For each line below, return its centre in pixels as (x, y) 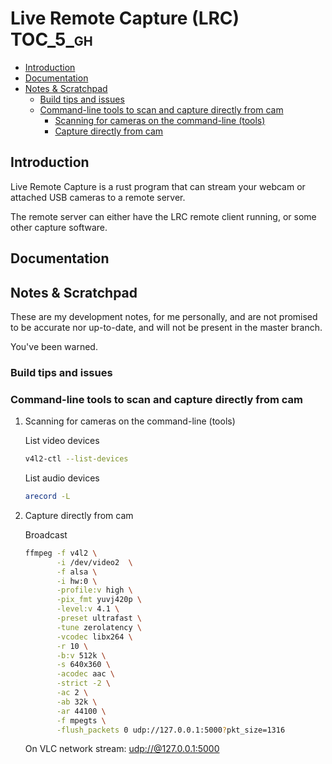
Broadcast (46, 534)
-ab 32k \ (77, 702)
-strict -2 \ (83, 683)
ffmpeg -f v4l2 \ (61, 553)
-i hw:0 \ (77, 581)
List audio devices (62, 478)
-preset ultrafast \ (99, 618)
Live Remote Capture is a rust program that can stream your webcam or (158, 186)
